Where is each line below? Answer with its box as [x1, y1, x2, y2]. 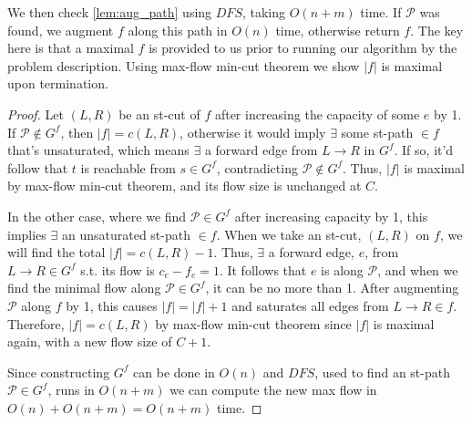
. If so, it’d [394, 140, 454, 160]
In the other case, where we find [7, 206, 187, 225]
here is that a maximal [7, 38, 134, 57]
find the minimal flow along [7, 278, 161, 297]
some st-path [341, 122, 414, 141]
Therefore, [7, 314, 65, 333]
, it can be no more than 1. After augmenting [205, 278, 459, 297]
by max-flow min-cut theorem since [155, 314, 352, 333]
